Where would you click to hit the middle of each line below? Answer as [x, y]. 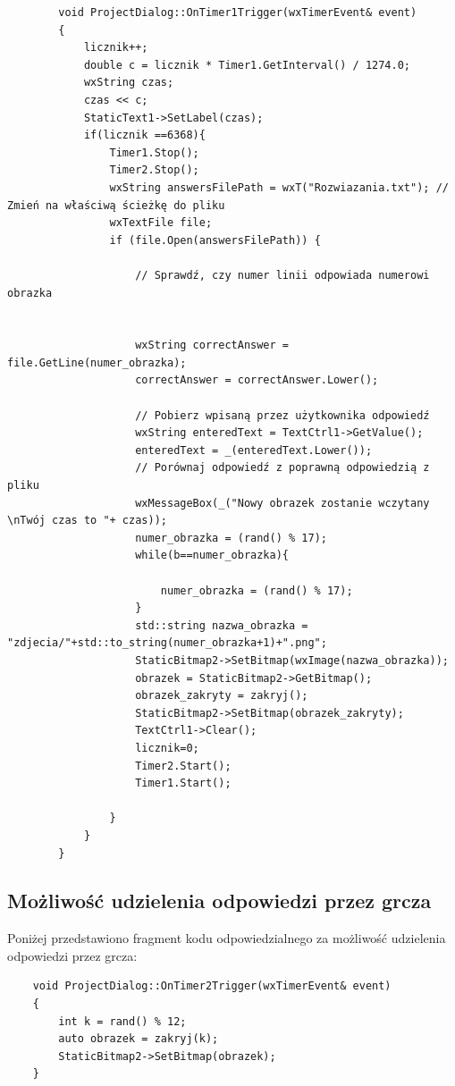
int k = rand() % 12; [122, 1021]
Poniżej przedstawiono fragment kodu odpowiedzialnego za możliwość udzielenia [227, 938]
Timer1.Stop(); [154, 152]
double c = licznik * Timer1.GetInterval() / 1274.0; [247, 65]
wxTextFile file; [161, 223]
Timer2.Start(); [183, 766]
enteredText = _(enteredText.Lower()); [254, 450]
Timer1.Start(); [183, 783]
